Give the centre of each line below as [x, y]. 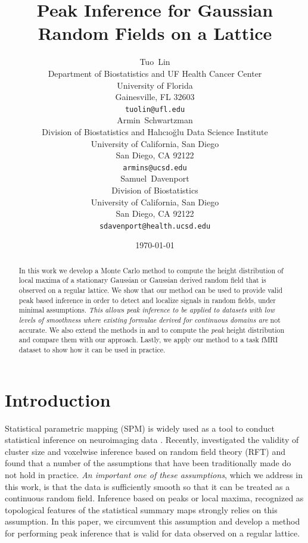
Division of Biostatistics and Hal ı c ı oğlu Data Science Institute [155, 131]
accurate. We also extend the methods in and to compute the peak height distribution [152, 330]
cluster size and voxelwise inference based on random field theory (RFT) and [145, 451]
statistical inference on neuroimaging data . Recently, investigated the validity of [152, 440]
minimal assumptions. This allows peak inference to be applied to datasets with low [147, 310]
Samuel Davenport [155, 178]
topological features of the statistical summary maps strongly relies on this [141, 509]
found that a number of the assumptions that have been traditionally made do [148, 463]
